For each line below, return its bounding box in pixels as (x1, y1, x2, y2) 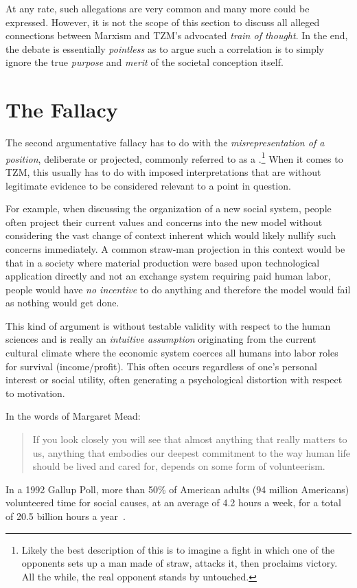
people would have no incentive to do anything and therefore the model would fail (5, 282, 351, 296)
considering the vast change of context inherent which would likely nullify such (5, 228, 336, 242)
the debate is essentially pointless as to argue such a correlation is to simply (5, 41, 324, 56)
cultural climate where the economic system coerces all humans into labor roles (5, 346, 338, 360)
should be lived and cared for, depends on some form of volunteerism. (32, 459, 325, 473)
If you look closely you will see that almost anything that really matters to (32, 432, 347, 446)
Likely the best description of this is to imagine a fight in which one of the (21, 542, 335, 556)
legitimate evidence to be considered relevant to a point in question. (5, 178, 291, 192)
